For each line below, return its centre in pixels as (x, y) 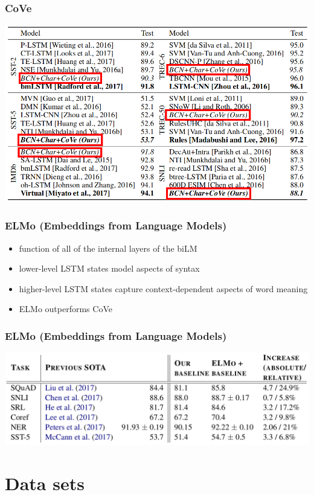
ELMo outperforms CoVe (66, 309)
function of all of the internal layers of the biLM (108, 248)
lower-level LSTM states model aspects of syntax (109, 268)
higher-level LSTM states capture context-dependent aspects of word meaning (163, 288)
